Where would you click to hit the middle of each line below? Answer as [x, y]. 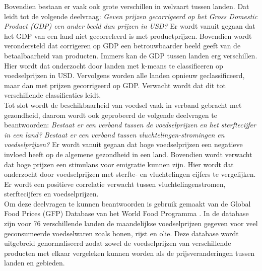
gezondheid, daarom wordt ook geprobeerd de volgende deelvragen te [111, 115]
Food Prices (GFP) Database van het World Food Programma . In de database [126, 213]
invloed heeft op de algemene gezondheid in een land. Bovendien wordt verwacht [128, 154]
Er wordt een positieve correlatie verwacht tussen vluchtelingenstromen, [115, 184]
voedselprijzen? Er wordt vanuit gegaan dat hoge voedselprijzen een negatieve [123, 144]
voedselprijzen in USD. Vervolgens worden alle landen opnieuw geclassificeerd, [124, 75]
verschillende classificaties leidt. [53, 95]
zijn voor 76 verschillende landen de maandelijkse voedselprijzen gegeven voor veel [131, 223]
